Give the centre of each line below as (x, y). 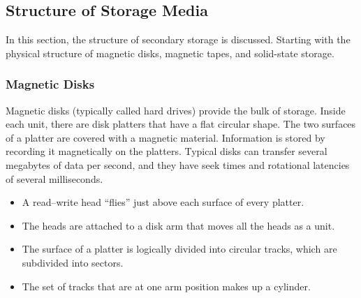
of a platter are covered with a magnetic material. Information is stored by (165, 137)
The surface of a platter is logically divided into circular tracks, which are (179, 249)
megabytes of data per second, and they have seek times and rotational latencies (178, 164)
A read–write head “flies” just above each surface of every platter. (163, 202)
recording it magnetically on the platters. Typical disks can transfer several (167, 151)
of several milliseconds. (54, 178)
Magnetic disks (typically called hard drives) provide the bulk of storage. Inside (176, 110)
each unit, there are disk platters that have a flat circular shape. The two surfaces (181, 124)
